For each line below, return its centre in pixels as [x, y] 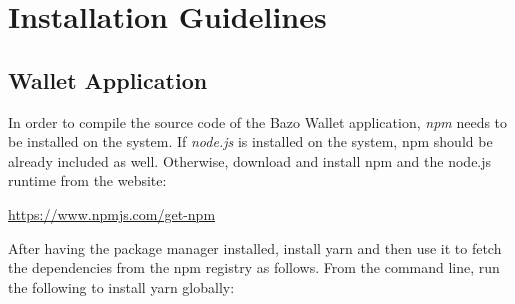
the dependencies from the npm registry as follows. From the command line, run [254, 267]
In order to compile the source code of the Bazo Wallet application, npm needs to [258, 121]
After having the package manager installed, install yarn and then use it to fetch [255, 247]
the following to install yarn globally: [121, 286]
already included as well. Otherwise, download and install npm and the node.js [250, 160]
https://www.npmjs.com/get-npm [112, 213]
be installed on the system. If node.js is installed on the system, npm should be [250, 141]
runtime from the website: [87, 180]
